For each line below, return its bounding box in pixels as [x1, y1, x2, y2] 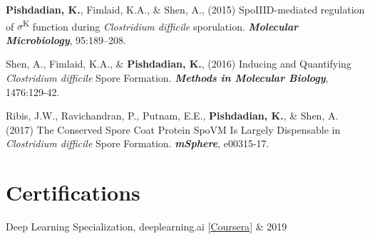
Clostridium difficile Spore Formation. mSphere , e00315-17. [6, 136, 269, 151]
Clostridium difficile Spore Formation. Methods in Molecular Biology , [6, 70, 329, 85]
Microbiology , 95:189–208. [6, 32, 126, 47]
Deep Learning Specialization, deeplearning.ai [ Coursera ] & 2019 [6, 219, 287, 234]
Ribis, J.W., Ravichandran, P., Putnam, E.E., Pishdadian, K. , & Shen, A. [6, 108, 339, 123]
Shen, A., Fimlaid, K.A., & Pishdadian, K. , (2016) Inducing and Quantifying [6, 56, 351, 71]
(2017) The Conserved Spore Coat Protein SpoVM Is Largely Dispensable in [6, 122, 341, 137]
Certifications [6, 178, 140, 207]
